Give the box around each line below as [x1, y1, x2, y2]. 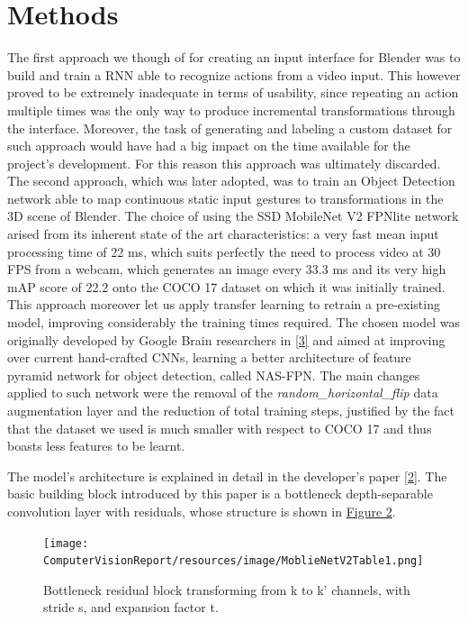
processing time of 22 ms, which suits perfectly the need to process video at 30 [7, 242, 441, 261]
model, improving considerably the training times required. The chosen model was [7, 313, 460, 332]
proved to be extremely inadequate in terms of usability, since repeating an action [7, 83, 459, 102]
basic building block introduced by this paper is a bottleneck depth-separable [7, 484, 433, 503]
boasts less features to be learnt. [7, 436, 185, 455]
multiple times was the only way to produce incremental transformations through [7, 100, 455, 119]
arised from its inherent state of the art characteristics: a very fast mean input [7, 224, 439, 243]
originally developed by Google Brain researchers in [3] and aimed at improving [7, 330, 445, 349]
